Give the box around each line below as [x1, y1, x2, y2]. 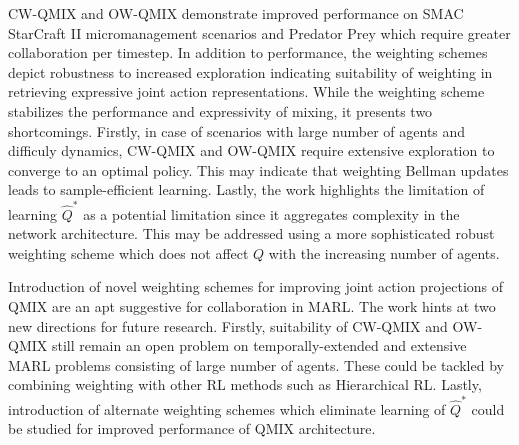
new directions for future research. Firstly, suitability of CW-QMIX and [8, 315, 448, 336]
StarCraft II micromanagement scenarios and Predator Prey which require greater [8, 22, 511, 43]
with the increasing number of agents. [268, 242, 500, 263]
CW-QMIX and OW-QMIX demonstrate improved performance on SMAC [8, 3, 464, 23]
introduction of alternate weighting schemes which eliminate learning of [8, 398, 446, 419]
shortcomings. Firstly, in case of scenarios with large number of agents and [8, 120, 466, 141]
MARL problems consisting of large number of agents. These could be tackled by [8, 354, 504, 375]
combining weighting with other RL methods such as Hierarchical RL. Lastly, [8, 374, 482, 395]
